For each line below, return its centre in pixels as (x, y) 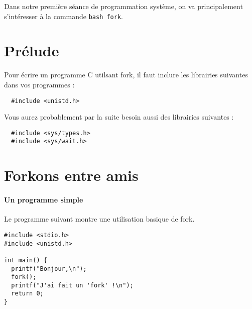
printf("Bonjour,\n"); (49, 269)
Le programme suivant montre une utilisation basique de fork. (99, 219)
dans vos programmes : (39, 84)
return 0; (27, 294)
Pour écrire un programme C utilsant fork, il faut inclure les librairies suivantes (126, 75)
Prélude (32, 50)
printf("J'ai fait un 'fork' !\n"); (72, 285)
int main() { (26, 260)
